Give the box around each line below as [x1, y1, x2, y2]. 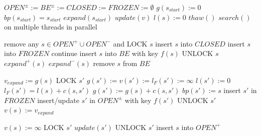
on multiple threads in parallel [4, 21, 97, 32]
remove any [4, 38, 39, 48]
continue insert [51, 48, 97, 58]
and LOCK [113, 38, 148, 48]
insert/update [37, 94, 79, 105]
